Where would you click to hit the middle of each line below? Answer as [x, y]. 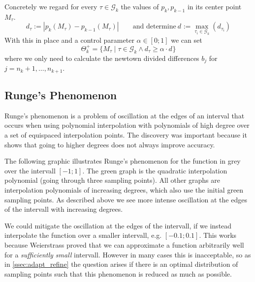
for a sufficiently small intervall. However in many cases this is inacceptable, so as [128, 254]
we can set [187, 40]
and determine [154, 27]
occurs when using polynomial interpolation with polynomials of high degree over [127, 125]
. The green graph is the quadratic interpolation [155, 170]
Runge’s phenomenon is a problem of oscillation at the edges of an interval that [125, 115]
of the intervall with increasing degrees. [64, 209]
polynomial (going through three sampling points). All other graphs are [112, 180]
